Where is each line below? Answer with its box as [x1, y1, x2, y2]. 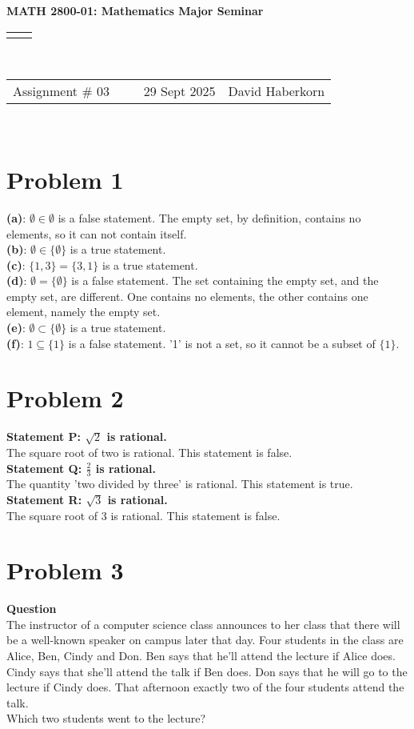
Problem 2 [6, 382, 124, 415]
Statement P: [6, 428, 82, 445]
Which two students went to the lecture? [6, 710, 206, 727]
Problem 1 [6, 162, 124, 195]
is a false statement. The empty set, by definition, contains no [58, 209, 361, 226]
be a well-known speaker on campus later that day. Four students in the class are [6, 631, 404, 648]
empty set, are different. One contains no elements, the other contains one [6, 287, 368, 304]
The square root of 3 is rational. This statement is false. [6, 507, 281, 523]
